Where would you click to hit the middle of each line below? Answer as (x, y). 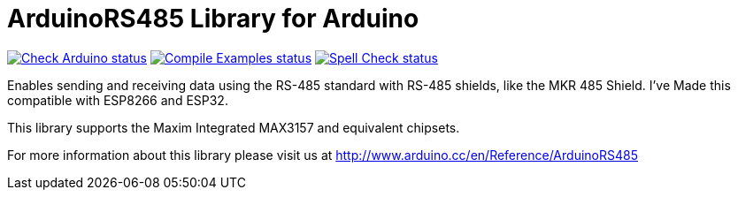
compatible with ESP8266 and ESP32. (118, 100)
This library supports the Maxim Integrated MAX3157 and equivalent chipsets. (234, 127)
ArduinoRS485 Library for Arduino (213, 19)
